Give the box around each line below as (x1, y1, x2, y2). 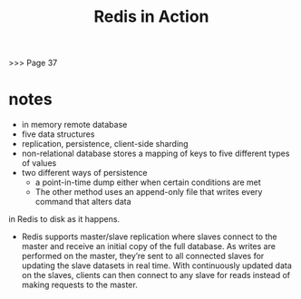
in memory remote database (21, 120, 128, 130)
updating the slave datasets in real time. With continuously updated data (21, 260, 292, 271)
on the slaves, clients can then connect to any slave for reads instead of (21, 270, 291, 281)
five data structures (21, 129, 95, 140)
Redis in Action (93, 6, 209, 27)
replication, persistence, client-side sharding (21, 139, 189, 149)
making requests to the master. (21, 279, 138, 291)
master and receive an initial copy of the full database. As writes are (21, 241, 276, 252)
